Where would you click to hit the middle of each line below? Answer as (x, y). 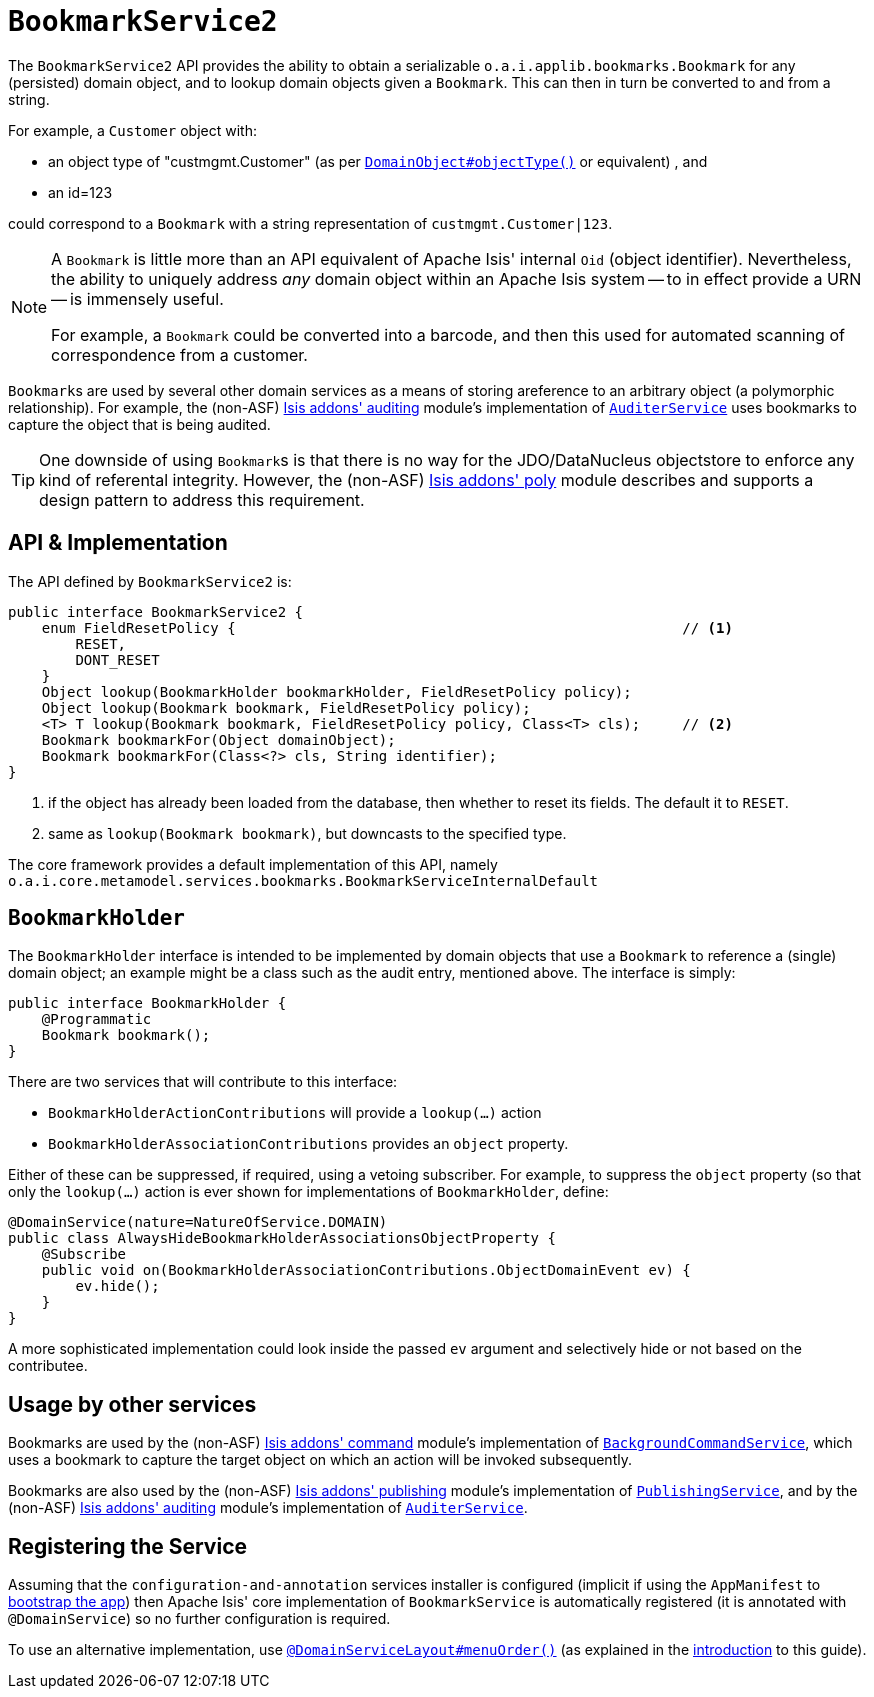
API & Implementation (118, 543)
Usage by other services (132, 1404)
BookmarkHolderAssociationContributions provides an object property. (308, 1144)
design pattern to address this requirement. (202, 499)
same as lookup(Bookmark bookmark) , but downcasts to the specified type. (307, 833)
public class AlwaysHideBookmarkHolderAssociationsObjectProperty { (282, 1238)
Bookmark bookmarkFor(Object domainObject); (218, 739)
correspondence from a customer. (179, 354)
